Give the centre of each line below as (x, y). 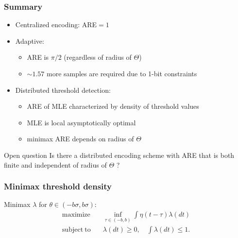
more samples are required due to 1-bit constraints (122, 73)
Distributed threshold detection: (63, 90)
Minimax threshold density (58, 186)
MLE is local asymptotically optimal (81, 122)
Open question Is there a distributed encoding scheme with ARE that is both (119, 155)
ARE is (38, 57)
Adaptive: (30, 41)
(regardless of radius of (98, 57)
